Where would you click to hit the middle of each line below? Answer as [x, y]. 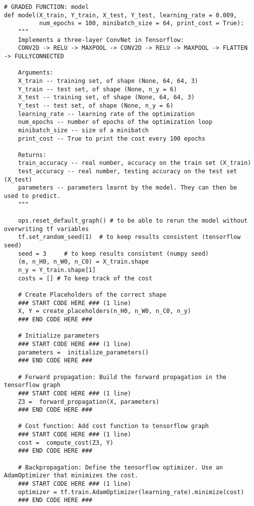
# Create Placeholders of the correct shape [92, 294]
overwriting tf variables [46, 229]
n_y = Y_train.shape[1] [57, 270]
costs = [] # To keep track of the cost [85, 278]
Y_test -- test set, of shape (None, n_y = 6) [96, 105]
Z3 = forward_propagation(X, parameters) [89, 402]
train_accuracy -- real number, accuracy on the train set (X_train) [135, 163]
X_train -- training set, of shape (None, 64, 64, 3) [108, 81]
